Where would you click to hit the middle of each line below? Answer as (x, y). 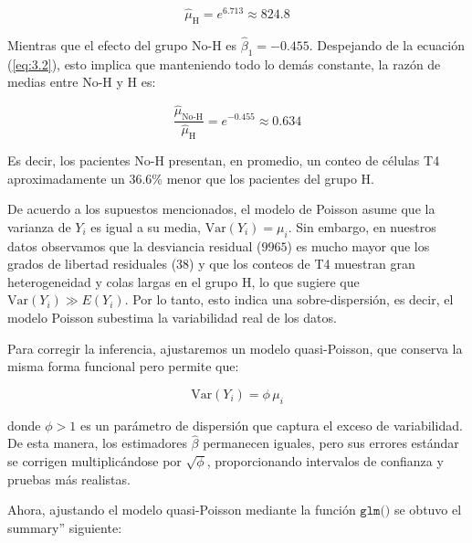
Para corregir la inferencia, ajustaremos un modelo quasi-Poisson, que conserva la (235, 348)
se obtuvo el (428, 510)
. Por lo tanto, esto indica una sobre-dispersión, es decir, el (289, 299)
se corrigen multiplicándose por (94, 460)
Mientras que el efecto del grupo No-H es (122, 45)
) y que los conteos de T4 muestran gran (302, 264)
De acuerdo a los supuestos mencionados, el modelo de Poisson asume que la (221, 209)
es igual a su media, (146, 226)
